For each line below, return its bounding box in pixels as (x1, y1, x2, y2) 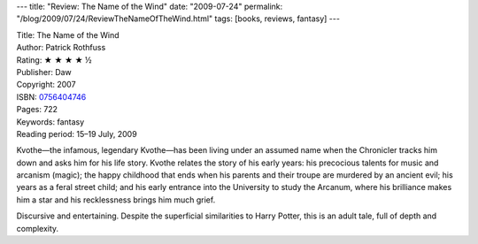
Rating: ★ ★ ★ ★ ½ (16, 54, 92, 65)
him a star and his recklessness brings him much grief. (16, 194, 216, 205)
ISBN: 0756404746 (16, 91, 87, 102)
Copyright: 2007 (16, 80, 76, 90)
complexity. (16, 223, 59, 233)
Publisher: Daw (16, 66, 73, 77)
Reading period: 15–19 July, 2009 (16, 128, 137, 139)
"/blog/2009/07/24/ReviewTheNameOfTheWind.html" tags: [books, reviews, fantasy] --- (16, 13, 341, 24)
